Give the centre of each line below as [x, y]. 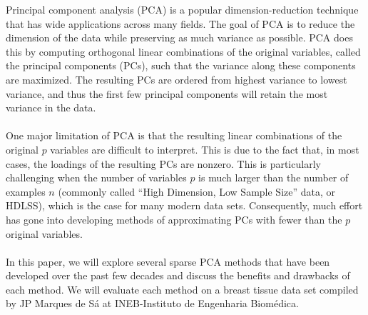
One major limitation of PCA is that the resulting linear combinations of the [174, 135]
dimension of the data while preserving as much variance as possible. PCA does [179, 37]
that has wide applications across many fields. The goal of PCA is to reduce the [180, 23]
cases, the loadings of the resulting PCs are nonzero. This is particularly [163, 163]
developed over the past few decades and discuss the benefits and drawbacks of [178, 275]
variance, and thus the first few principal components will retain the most [167, 93]
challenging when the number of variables [96, 177]
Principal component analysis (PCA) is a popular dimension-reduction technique [182, 9]
